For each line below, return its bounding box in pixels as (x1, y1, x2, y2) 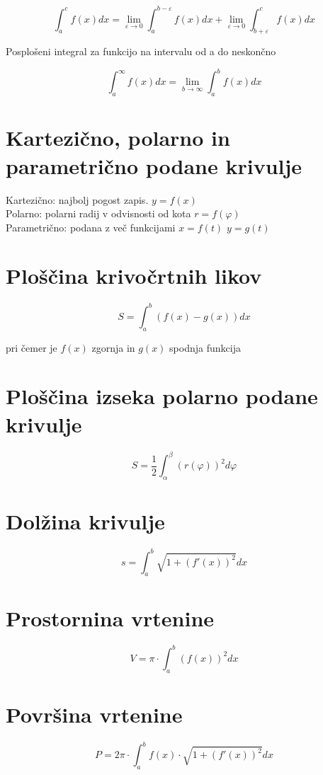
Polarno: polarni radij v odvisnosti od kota (6, 206, 191, 221)
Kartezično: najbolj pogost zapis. (6, 192, 149, 207)
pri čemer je (6, 340, 57, 355)
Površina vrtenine (6, 699, 183, 728)
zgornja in (91, 340, 135, 355)
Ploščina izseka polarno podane (6, 381, 318, 411)
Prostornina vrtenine (6, 603, 215, 632)
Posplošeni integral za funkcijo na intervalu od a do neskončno (6, 44, 276, 59)
